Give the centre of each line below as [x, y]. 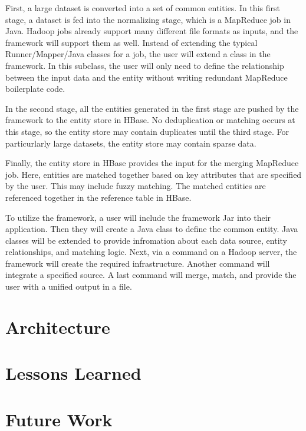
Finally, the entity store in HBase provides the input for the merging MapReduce [152, 163]
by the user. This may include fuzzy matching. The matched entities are [136, 186]
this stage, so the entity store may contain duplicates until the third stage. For [147, 131]
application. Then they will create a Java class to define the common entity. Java [152, 229]
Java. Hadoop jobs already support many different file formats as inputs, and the [152, 31]
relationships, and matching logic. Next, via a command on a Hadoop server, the [151, 252]
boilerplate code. [35, 89]
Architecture [58, 326]
